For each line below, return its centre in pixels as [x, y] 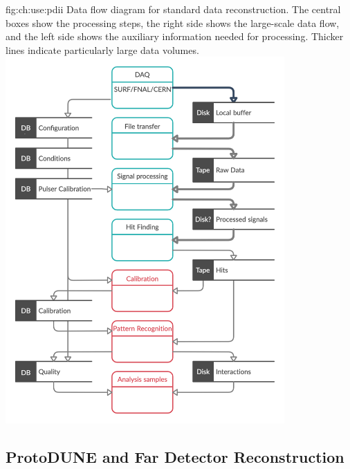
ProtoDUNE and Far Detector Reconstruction [175, 456]
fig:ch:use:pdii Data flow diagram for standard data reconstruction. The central [173, 9]
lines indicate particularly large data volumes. [102, 49]
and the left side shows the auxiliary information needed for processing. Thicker [175, 36]
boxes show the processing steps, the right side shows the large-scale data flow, [173, 22]
